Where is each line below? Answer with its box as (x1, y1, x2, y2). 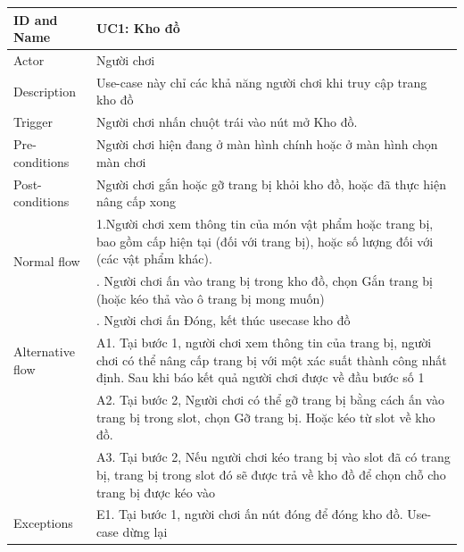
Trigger (13, 113, 54, 131)
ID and (13, 10, 58, 29)
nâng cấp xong (95, 192, 176, 211)
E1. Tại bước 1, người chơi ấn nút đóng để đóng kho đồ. (95, 505, 403, 523)
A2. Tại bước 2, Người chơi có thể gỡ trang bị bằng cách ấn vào (95, 390, 444, 409)
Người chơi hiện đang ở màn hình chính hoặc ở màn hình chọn (95, 135, 438, 154)
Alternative (13, 342, 75, 361)
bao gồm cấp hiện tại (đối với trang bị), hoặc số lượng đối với (95, 231, 434, 250)
